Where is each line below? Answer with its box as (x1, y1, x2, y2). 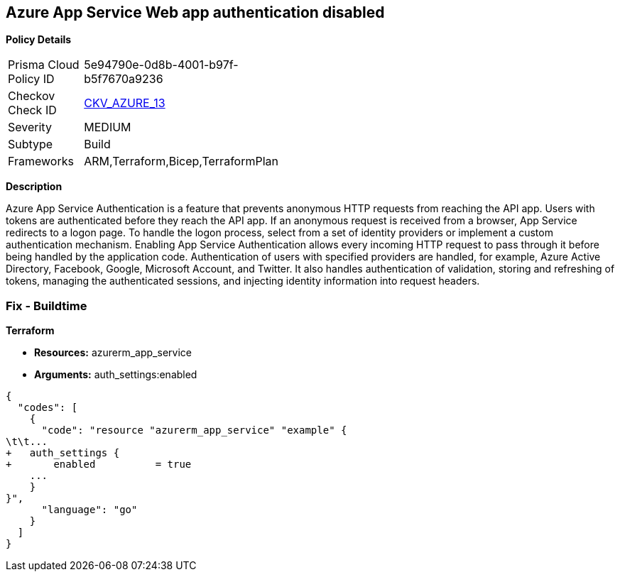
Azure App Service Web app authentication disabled (6, 4, 385, 21)
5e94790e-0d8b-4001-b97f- (84, 57, 239, 72)
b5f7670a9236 (84, 72, 163, 87)
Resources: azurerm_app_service (34, 346, 192, 359)
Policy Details (6, 33, 72, 46)
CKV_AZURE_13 (84, 96, 165, 111)
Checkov (8, 89, 55, 104)
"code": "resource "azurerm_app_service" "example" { (41, 424, 347, 436)
